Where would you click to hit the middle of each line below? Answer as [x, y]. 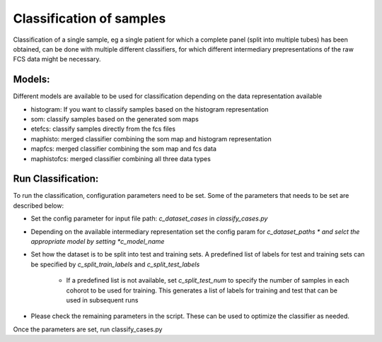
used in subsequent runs [102, 300]
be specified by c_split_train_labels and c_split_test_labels [115, 264]
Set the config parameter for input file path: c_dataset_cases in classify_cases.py [149, 218]
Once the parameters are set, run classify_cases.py [88, 329]
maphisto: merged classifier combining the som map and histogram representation [151, 138]
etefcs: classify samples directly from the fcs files [103, 129]
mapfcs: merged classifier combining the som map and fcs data [124, 149]
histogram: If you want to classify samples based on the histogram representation [150, 109]
